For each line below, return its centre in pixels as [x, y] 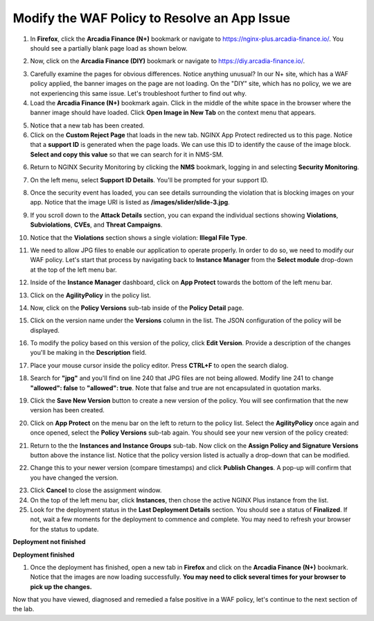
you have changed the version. [74, 478]
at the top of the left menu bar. [73, 270]
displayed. [45, 330]
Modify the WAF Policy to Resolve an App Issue [152, 18]
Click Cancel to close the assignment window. [96, 490]
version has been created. [68, 410]
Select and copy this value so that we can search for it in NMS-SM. [127, 154]
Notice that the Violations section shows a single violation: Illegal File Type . [139, 237]
